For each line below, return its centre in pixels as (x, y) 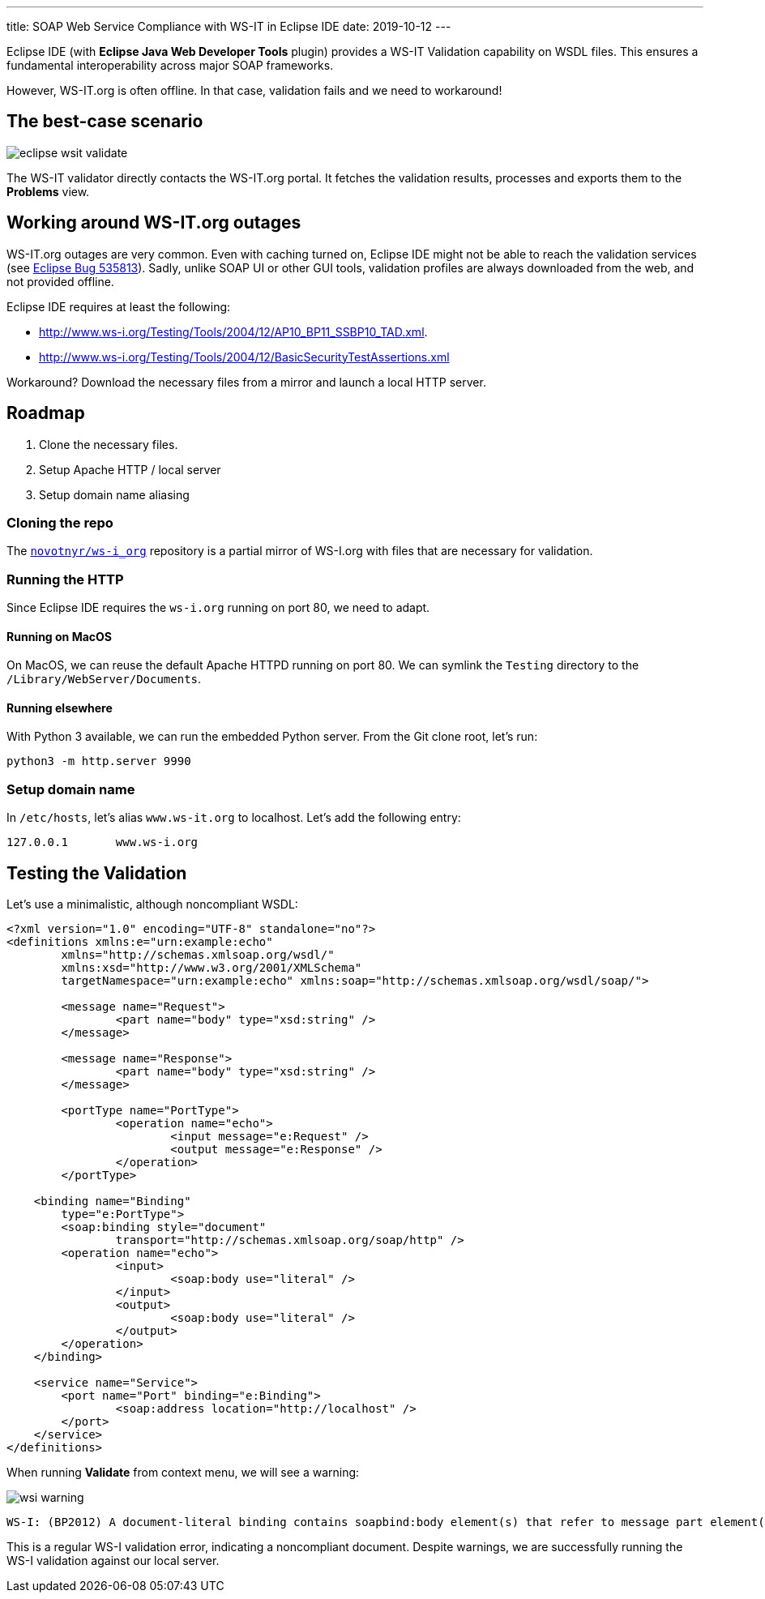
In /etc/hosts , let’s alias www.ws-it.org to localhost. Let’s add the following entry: (234, 818)
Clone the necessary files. (109, 444)
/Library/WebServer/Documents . (104, 679)
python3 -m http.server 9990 (99, 761)
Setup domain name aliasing (114, 494)
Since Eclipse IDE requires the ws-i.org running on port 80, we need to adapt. (218, 608)
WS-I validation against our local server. (113, 1561)
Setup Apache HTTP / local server (130, 469)
